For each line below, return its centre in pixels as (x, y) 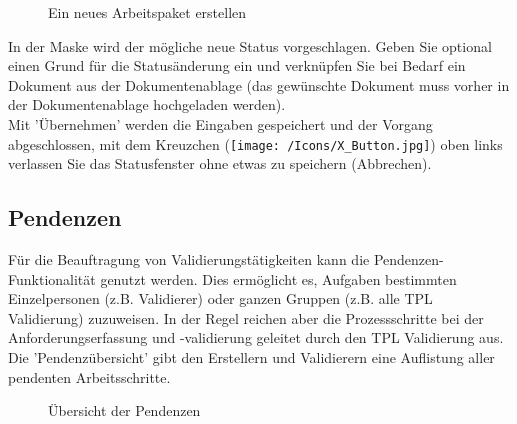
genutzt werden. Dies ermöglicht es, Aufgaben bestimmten (278, 278)
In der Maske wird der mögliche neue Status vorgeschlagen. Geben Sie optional (250, 45)
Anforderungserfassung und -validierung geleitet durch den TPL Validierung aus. (256, 337)
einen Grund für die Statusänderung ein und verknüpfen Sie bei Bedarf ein (237, 65)
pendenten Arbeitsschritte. (89, 376)
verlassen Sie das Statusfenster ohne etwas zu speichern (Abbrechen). (220, 163)
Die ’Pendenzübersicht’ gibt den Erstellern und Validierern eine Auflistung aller (251, 356)
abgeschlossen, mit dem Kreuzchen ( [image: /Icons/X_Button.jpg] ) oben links (255, 143)
